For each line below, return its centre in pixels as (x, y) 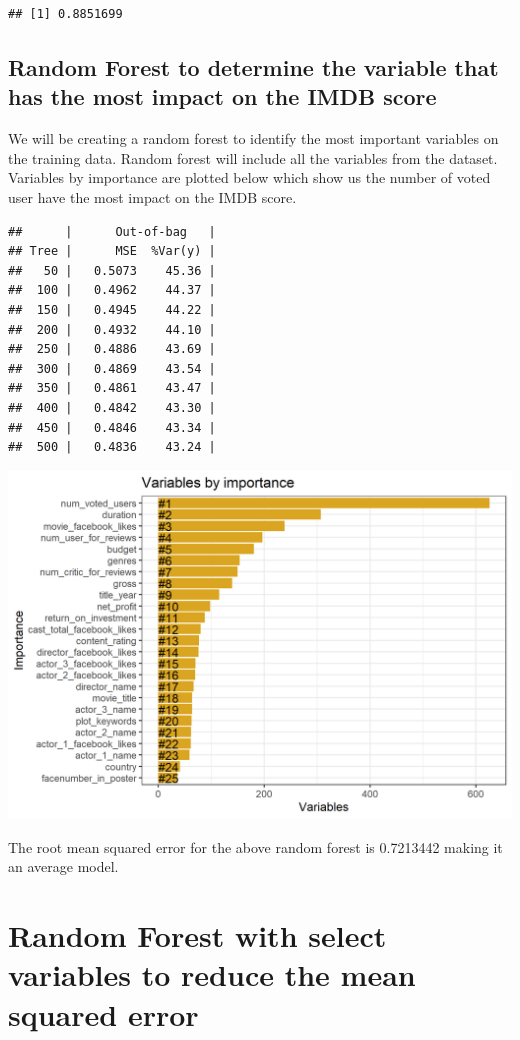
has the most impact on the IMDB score (222, 96)
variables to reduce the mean (212, 974)
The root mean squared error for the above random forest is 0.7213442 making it (255, 846)
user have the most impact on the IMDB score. (152, 196)
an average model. (63, 866)
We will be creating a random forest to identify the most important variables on (253, 138)
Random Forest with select (197, 935)
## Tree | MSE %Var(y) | (112, 251)
